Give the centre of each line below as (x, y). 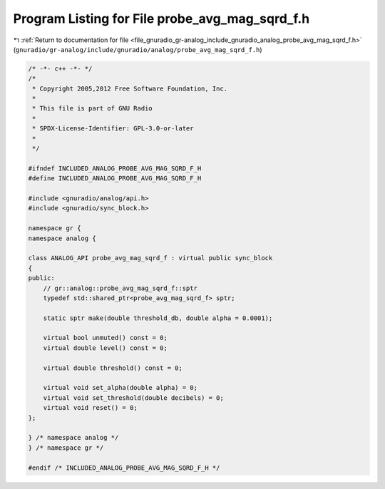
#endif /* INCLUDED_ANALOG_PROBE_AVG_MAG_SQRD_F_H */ (124, 468)
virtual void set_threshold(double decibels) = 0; (133, 398)
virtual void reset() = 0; (91, 408)
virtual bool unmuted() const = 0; (105, 338)
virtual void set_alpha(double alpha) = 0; (120, 388)
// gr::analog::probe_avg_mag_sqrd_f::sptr (120, 288)
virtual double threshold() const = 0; (113, 368)
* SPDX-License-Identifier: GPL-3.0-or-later (113, 129)
